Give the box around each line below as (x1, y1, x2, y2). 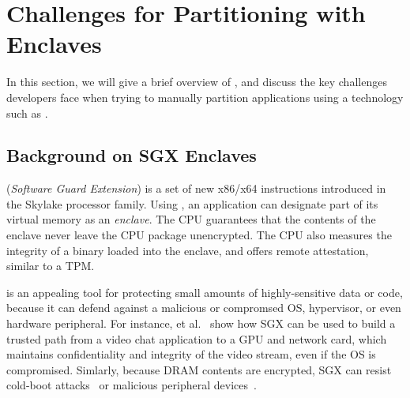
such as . (6, 104, 48, 121)
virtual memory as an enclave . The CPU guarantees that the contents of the (6, 211, 376, 227)
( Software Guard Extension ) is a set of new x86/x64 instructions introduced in (6, 180, 386, 197)
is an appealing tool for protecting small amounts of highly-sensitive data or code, (6, 283, 403, 300)
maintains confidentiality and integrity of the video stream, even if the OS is (6, 346, 376, 362)
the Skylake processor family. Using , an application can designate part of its (6, 195, 378, 212)
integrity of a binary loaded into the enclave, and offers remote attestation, (6, 242, 369, 258)
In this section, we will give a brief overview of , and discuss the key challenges (6, 73, 387, 90)
